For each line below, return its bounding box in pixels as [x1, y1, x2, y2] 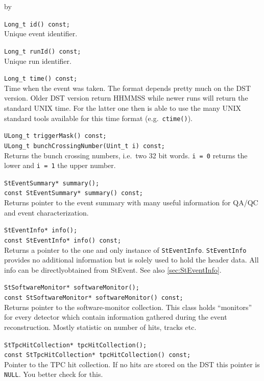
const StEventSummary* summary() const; [4, 189, 143, 197]
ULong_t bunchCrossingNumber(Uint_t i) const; [4, 142, 165, 150]
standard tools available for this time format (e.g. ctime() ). [4, 112, 193, 123]
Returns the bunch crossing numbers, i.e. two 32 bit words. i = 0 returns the [4, 150, 248, 160]
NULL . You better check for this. [4, 369, 103, 379]
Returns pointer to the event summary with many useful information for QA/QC [4, 197, 258, 208]
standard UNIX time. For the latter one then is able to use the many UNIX [4, 102, 242, 113]
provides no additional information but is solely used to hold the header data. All [4, 254, 259, 265]
